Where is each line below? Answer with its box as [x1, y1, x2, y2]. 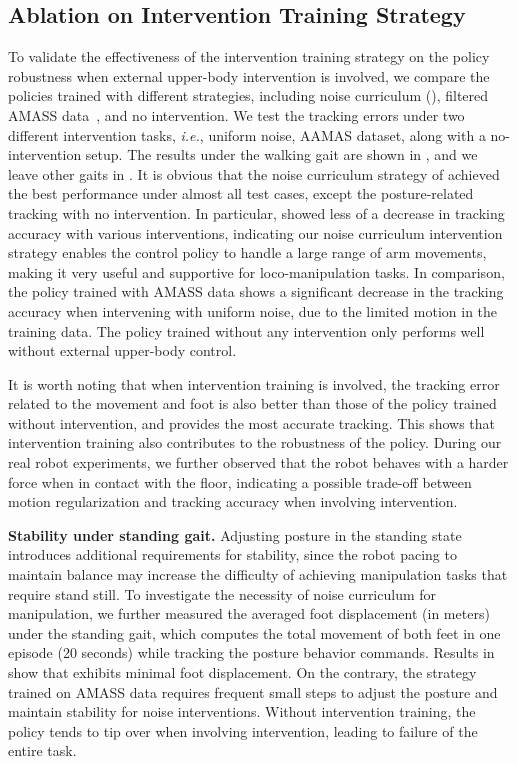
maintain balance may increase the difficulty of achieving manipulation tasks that [8, 564, 508, 585]
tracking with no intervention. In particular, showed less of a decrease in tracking [8, 202, 505, 223]
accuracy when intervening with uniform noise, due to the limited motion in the [8, 300, 498, 321]
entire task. [8, 740, 77, 761]
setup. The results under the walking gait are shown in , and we [85, 144, 478, 165]
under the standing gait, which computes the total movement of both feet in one [8, 622, 501, 643]
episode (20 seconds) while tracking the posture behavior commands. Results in [8, 642, 495, 663]
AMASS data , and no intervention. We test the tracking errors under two [8, 104, 465, 125]
